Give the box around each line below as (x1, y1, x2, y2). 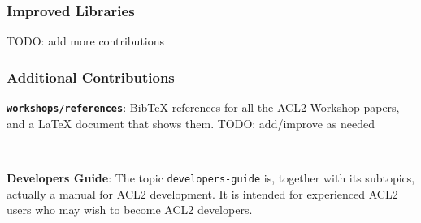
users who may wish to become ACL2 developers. (7, 201, 253, 218)
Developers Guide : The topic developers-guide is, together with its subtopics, (7, 169, 415, 186)
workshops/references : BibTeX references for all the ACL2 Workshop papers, (7, 99, 400, 116)
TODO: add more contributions (7, 32, 165, 49)
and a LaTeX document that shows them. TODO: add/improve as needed (7, 114, 375, 131)
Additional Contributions (7, 66, 175, 87)
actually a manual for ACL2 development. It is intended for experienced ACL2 (7, 185, 398, 202)
